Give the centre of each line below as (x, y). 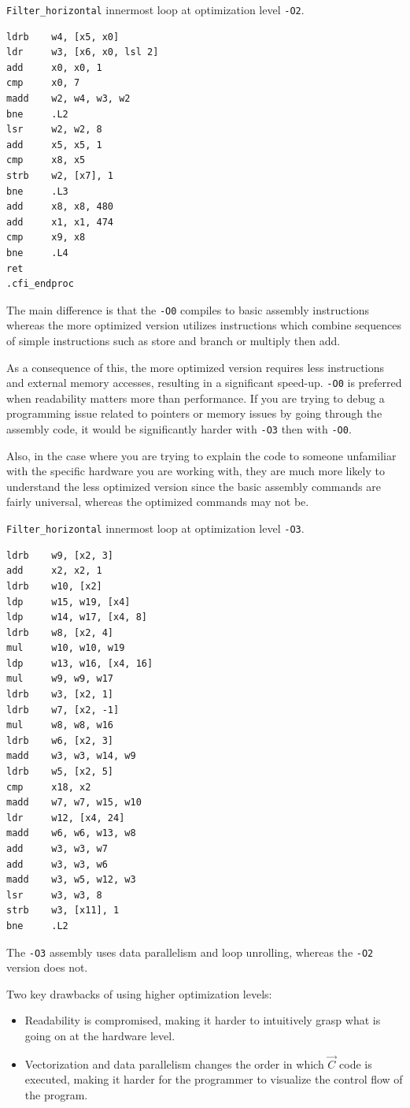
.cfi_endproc (40, 284)
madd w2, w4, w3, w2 (68, 99)
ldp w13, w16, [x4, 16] (80, 663)
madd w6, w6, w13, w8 (71, 833)
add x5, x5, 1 (54, 145)
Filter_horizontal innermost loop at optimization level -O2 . (155, 9)
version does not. (47, 967)
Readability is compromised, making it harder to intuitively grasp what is (203, 1020)
